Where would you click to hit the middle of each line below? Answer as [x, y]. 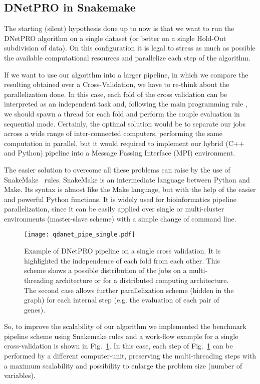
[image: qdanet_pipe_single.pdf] [80, 235]
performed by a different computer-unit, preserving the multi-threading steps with [130, 356]
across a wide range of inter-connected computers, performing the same [113, 133]
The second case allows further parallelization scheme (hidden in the [129, 290]
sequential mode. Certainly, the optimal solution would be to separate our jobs [125, 123]
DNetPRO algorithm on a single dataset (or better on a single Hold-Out [115, 38]
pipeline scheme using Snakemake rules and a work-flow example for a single [121, 336]
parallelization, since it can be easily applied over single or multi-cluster [114, 209]
